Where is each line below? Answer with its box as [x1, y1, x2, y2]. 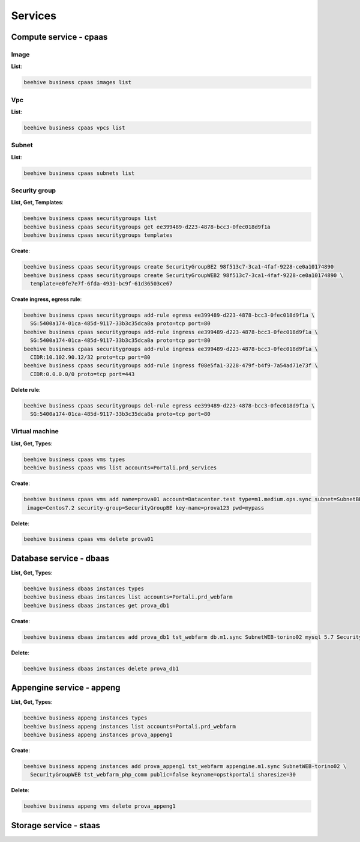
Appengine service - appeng [11, 683, 121, 693]
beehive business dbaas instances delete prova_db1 [23, 665, 179, 672]
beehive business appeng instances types [23, 715, 148, 721]
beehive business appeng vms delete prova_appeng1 [23, 803, 176, 810]
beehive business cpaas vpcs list [23, 124, 125, 132]
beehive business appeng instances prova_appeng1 [23, 731, 173, 738]
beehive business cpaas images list [23, 79, 132, 86]
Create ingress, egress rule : [11, 295, 82, 303]
